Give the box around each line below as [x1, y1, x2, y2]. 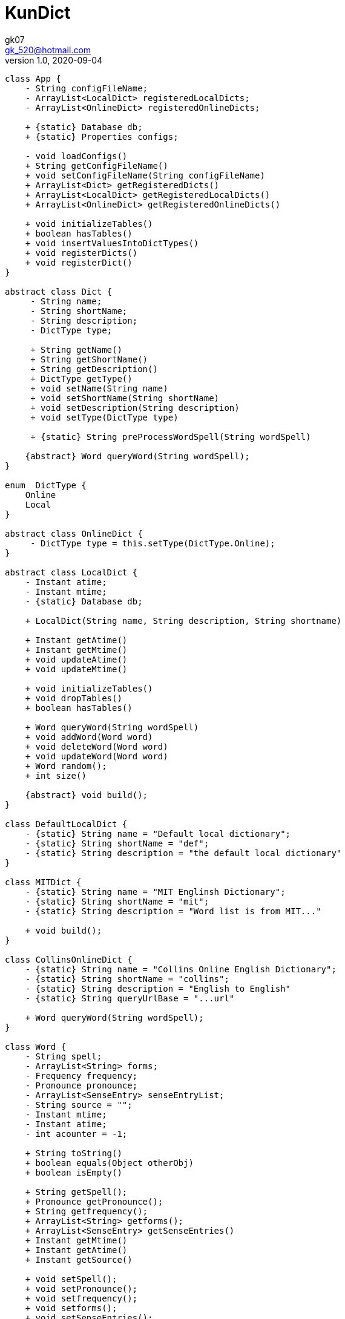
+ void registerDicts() [25, 247, 138, 258]
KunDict [5, 2, 71, 23]
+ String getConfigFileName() [25, 160, 168, 171]
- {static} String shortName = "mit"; [25, 896, 209, 906]
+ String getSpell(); [25, 1186, 128, 1197]
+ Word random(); [25, 761, 107, 771]
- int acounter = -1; [25, 1128, 128, 1139]
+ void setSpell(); [25, 1274, 117, 1284]
